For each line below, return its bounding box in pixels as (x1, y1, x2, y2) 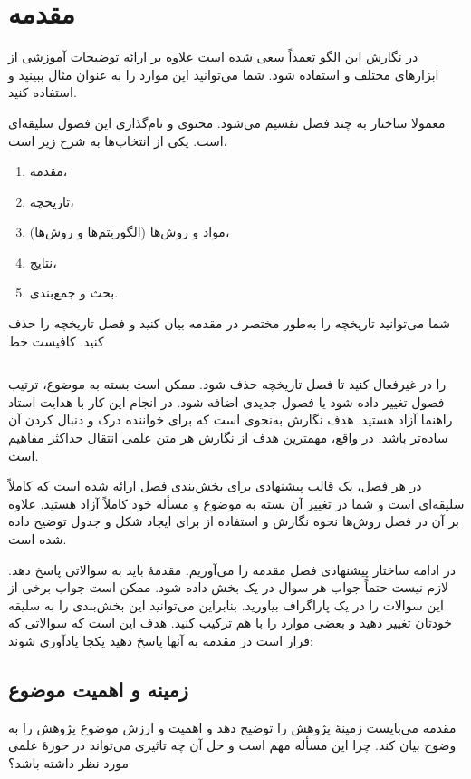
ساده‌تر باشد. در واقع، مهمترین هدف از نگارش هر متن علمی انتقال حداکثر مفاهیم (8, 428, 448, 447)
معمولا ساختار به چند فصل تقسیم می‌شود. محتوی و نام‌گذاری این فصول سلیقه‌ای (8, 112, 446, 131)
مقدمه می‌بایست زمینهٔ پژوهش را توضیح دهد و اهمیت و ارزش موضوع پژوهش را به (8, 717, 457, 736)
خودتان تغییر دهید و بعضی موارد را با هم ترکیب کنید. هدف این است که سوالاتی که (8, 613, 452, 632)
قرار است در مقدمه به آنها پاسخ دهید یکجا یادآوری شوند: (8, 630, 313, 649)
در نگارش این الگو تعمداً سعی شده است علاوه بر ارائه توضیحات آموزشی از (8, 47, 418, 66)
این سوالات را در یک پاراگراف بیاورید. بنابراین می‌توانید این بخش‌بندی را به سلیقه (8, 595, 444, 614)
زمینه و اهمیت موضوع (8, 675, 188, 703)
